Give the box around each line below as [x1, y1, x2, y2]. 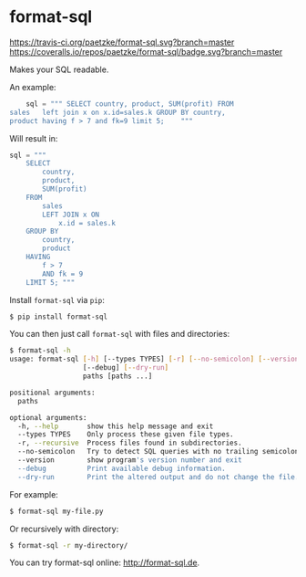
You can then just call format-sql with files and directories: [9, 329, 230, 340]
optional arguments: [9, 413, 88, 422]
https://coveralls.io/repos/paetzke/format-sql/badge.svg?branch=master [9, 46, 283, 57]
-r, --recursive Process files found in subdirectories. [17, 438, 243, 448]
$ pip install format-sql [9, 312, 107, 321]
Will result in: [9, 132, 58, 143]
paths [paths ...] [82, 372, 153, 381]
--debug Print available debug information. [17, 464, 226, 473]
